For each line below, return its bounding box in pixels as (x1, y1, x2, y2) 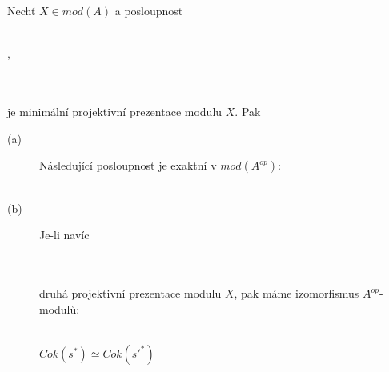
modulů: (39, 300, 80, 317)
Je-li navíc (39, 226, 90, 243)
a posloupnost (114, 2, 183, 18)
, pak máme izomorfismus (234, 285, 359, 302)
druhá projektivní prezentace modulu (39, 285, 222, 302)
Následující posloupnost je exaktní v (39, 157, 217, 174)
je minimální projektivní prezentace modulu (7, 102, 223, 119)
